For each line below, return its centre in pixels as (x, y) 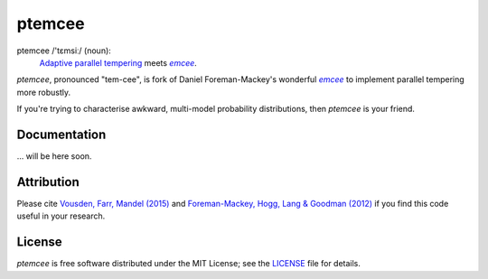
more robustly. (44, 92)
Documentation (61, 134)
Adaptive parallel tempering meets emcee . (118, 62)
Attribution (48, 182)
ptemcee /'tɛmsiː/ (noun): (64, 51)
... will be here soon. (54, 156)
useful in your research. (61, 216)
